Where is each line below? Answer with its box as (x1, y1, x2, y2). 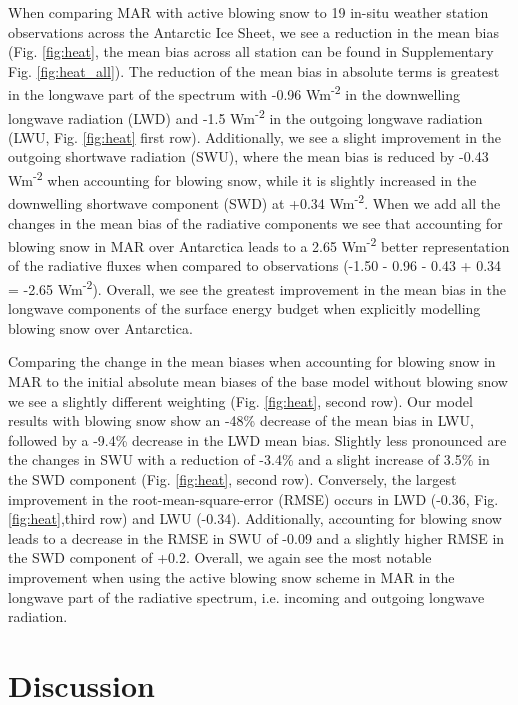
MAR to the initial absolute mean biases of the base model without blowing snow (8, 371, 508, 392)
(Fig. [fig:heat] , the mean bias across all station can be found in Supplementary (8, 41, 494, 62)
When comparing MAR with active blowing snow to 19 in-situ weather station (8, 2, 489, 22)
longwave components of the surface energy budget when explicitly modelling (8, 298, 481, 319)
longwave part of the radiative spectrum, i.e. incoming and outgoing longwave (8, 586, 485, 607)
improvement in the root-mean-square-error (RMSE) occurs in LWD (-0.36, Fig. (8, 488, 499, 509)
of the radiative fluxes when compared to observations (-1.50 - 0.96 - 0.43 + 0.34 (8, 255, 502, 276)
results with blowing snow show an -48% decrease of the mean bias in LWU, (8, 410, 474, 431)
